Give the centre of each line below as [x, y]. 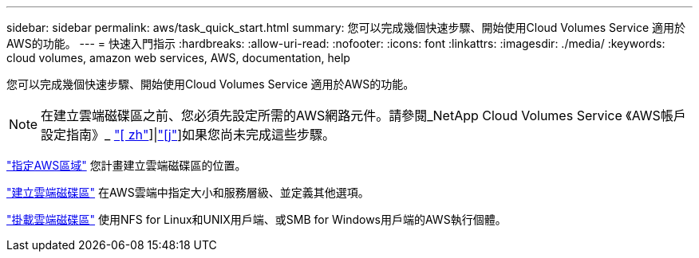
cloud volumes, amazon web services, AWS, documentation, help [178, 58]
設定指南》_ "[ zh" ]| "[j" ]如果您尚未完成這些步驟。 [188, 135]
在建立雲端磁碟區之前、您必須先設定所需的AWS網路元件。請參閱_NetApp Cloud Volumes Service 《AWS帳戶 [363, 115]
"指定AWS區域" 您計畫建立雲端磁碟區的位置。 [126, 165]
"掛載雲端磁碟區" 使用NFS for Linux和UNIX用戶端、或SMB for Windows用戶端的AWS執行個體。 [257, 219]
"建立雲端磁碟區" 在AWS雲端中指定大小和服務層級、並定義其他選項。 [188, 192]
